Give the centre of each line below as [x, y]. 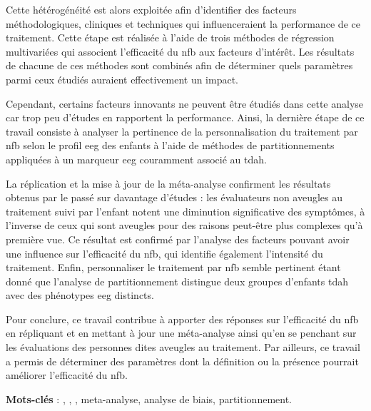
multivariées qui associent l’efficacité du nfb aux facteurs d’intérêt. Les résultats [180, 51]
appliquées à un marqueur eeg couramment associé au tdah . [136, 159]
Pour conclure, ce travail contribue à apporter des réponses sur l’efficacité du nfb [182, 319]
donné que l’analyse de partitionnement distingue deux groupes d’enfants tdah [177, 281]
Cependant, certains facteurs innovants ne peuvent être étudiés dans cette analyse [185, 103]
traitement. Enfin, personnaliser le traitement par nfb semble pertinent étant [173, 267]
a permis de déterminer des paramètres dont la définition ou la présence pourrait [182, 361]
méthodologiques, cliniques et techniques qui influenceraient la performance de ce [183, 23]
